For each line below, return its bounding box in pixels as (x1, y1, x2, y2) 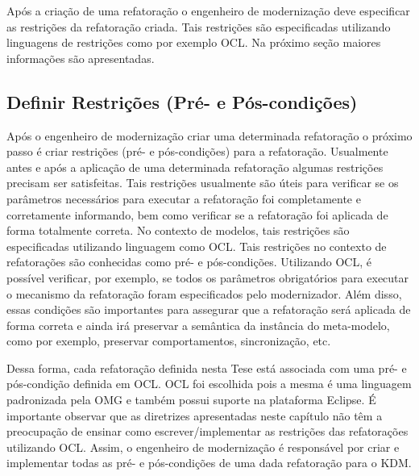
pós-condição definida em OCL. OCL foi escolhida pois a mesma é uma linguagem (6, 375, 412, 392)
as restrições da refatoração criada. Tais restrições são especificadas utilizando (6, 18, 391, 35)
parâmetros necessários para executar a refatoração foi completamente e (6, 190, 361, 207)
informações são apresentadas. (6, 49, 155, 66)
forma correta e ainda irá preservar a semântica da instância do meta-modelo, (6, 316, 390, 333)
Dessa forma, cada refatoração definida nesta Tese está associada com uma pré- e (6, 359, 407, 376)
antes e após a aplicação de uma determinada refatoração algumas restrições (6, 158, 384, 175)
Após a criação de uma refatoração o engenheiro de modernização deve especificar (6, 2, 410, 19)
